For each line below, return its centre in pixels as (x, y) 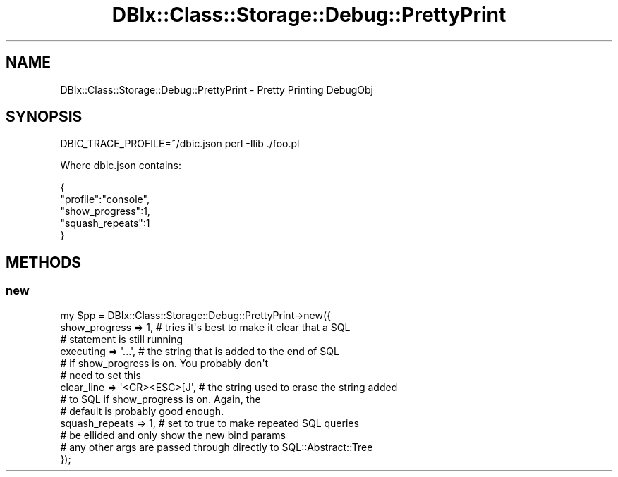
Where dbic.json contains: (121, 166)
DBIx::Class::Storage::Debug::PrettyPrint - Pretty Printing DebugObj (217, 89)
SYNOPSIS (44, 117)
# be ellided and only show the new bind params (173, 435)
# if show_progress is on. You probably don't (164, 363)
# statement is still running (122, 339)
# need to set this (101, 375)
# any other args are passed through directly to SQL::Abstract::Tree (217, 447)
